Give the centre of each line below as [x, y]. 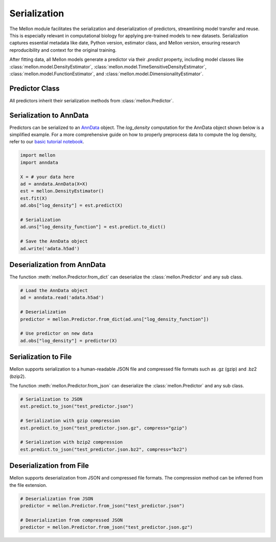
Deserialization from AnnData [57, 264]
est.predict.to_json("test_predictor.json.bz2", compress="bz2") [104, 449]
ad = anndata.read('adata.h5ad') [62, 298]
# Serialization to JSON [51, 399]
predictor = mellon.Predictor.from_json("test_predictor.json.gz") [107, 527]
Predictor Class [34, 88]
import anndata [39, 162]
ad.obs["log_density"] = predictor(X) [69, 341]
